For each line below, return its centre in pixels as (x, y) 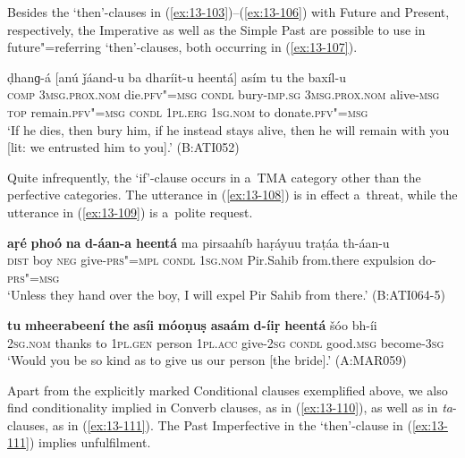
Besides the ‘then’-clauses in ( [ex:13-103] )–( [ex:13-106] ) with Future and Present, (228, 12)
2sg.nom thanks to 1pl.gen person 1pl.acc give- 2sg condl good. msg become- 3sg (226, 342)
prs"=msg (34, 277)
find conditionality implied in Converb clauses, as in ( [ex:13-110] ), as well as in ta (230, 407)
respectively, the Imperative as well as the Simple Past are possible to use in (216, 29)
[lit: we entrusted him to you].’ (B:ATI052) (123, 147)
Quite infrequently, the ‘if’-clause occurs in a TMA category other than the (214, 177)
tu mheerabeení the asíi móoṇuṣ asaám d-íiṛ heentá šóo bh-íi (192, 324)
